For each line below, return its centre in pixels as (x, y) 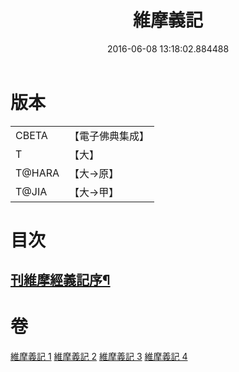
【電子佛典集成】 (109, 136)
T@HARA (37, 173)
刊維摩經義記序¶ (60, 280)
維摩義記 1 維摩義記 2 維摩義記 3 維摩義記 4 (99, 357)
